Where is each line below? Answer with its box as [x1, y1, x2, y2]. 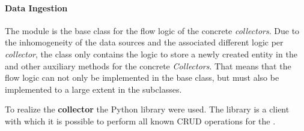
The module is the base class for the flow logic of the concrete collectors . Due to [5, 24, 300, 36]
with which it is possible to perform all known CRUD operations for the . [5, 114, 276, 127]
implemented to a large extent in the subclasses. [5, 83, 182, 95]
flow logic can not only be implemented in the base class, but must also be [5, 71, 279, 84]
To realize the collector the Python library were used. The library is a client [5, 103, 290, 115]
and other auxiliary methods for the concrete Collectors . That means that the [5, 59, 291, 72]
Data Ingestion [5, 1, 68, 14]
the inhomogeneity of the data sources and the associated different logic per [5, 36, 284, 48]
